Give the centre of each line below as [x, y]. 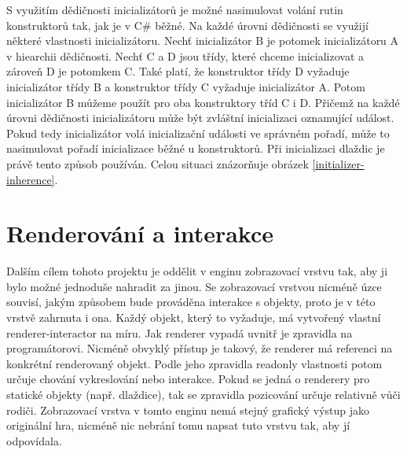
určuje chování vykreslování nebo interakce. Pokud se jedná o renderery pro [188, 379]
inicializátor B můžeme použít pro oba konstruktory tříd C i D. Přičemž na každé [203, 102]
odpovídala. [34, 440]
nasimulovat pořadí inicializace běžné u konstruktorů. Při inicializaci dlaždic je [196, 148]
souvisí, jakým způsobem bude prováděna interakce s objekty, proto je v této [191, 302]
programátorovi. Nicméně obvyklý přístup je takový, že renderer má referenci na [200, 348]
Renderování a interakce [140, 233]
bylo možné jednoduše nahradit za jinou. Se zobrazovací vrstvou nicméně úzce [194, 286]
